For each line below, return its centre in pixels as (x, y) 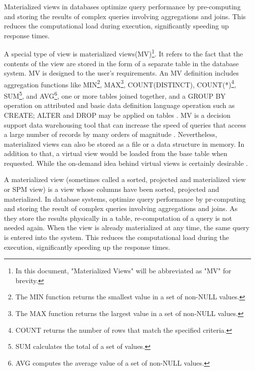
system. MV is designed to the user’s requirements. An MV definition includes (122, 73)
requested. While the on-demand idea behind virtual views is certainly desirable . (126, 163)
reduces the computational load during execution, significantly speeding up (116, 26)
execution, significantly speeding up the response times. (87, 247)
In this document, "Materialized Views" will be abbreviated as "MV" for (123, 271)
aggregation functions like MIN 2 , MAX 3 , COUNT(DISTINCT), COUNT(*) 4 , (120, 83)
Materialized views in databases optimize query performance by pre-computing (122, 6)
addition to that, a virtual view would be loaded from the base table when (116, 153)
